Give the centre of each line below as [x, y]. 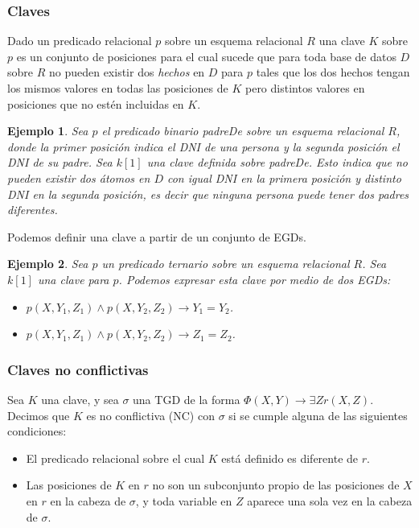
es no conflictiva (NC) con [150, 415]
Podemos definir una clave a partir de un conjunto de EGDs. [157, 236]
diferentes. [33, 210]
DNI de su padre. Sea [60, 162]
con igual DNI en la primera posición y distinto [284, 177]
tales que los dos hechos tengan [333, 72]
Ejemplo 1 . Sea [48, 131]
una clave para [73, 279]
